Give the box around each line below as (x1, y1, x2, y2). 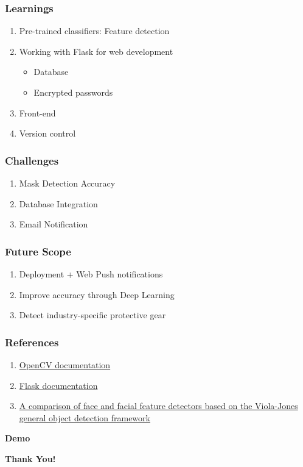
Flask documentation (19, 379, 98, 391)
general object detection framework (19, 411, 150, 424)
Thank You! (5, 452, 56, 465)
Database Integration (19, 197, 98, 210)
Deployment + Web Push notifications (19, 268, 163, 280)
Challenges (5, 152, 59, 168)
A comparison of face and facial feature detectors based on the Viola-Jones (19, 399, 298, 412)
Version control (19, 127, 76, 140)
